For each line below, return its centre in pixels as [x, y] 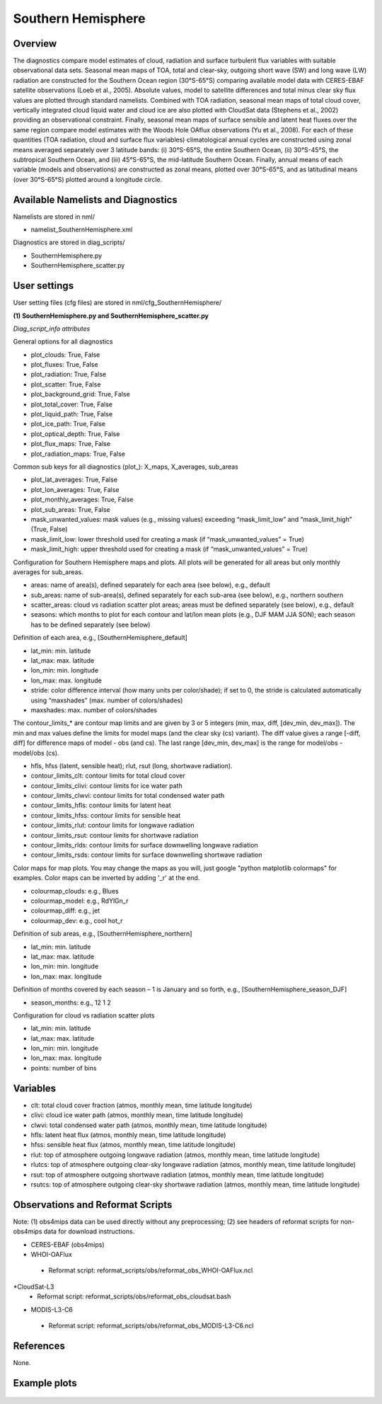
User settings [44, 286]
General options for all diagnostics [63, 342]
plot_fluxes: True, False [64, 365]
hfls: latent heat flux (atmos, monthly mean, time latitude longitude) [128, 1135]
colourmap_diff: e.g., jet [65, 911]
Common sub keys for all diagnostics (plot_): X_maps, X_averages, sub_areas [126, 467]
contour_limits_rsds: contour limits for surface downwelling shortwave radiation [146, 855]
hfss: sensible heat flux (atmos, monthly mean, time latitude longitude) [133, 1145]
